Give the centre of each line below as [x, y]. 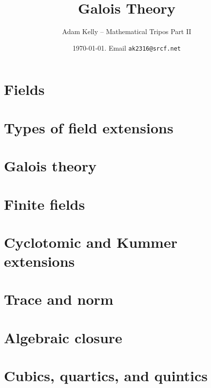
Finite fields [45, 204]
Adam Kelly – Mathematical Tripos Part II [127, 31]
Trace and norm [59, 299]
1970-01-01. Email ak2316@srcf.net [127, 47]
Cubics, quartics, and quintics [106, 376]
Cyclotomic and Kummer [91, 242]
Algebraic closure [63, 337]
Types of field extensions [89, 127]
